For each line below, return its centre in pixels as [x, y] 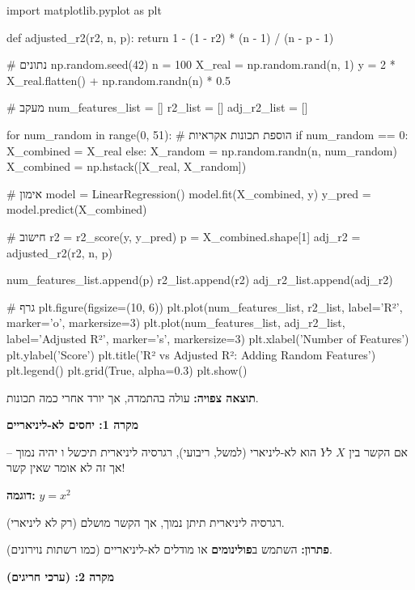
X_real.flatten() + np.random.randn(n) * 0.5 [119, 80]
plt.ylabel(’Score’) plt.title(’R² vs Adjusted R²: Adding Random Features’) [191, 354]
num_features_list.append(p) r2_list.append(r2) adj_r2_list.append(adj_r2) [200, 280]
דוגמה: [21, 495]
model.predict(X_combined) [77, 209]
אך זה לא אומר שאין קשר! [66, 467]
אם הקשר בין [379, 451]
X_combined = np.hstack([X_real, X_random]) [127, 166]
